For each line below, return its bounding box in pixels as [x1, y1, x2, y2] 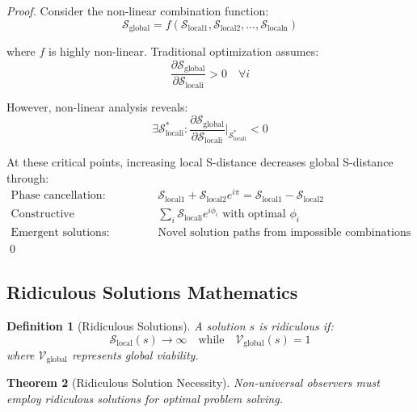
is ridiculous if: [259, 317, 334, 334]
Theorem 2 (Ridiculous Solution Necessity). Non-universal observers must [6, 374, 380, 391]
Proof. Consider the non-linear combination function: [6, 2, 269, 19]
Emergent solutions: [11, 227, 110, 239]
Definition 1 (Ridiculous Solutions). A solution [6, 317, 246, 334]
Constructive [11, 208, 74, 221]
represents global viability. [71, 347, 199, 364]
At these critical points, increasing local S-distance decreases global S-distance [6, 153, 394, 170]
